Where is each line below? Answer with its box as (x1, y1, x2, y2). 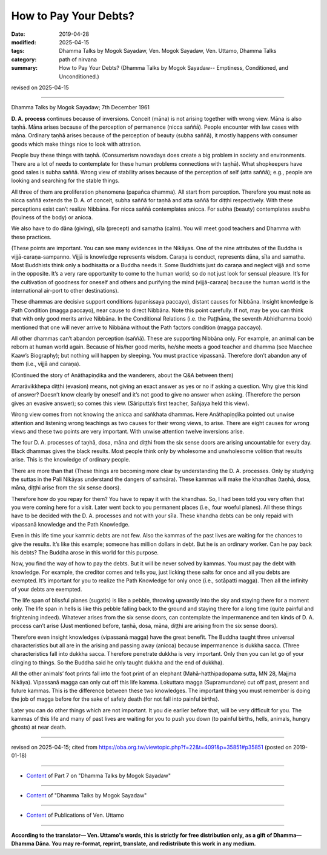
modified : (11, 38, 36, 46)
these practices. (11, 233, 51, 240)
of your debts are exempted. (11, 585, 82, 593)
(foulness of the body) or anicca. (11, 213, 93, 221)
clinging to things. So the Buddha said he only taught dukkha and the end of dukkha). (11, 659, 224, 666)
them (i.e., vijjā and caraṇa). (11, 360, 81, 367)
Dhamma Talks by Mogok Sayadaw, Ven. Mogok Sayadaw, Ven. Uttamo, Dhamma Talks (59, 47, 277, 55)
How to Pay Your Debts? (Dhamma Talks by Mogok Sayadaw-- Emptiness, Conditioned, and (59, 64, 289, 72)
